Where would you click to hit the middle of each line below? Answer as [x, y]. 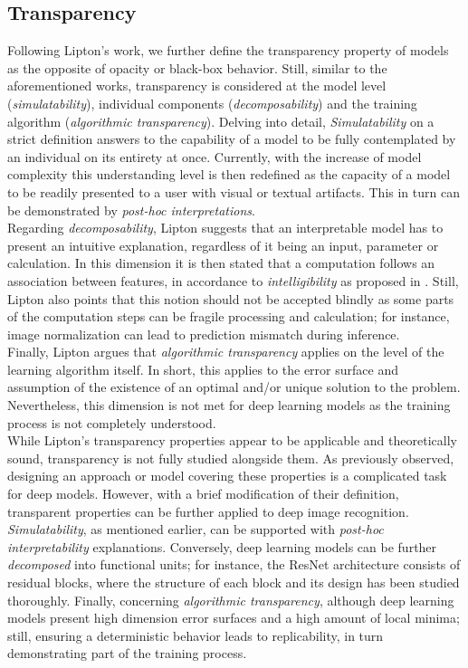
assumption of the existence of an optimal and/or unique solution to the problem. [234, 387]
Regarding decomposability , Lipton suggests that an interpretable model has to [225, 228]
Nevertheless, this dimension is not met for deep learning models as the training [229, 405]
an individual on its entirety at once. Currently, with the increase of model [215, 156]
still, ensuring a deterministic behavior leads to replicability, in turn [196, 635]
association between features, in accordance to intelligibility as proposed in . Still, [233, 280]
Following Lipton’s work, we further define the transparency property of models [228, 50]
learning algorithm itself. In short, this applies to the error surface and [203, 369]
